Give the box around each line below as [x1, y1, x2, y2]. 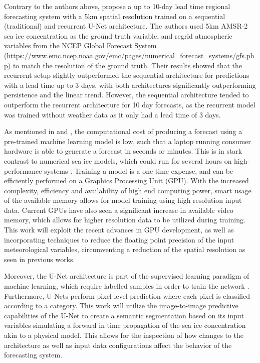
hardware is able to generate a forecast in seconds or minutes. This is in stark [4, 146, 242, 156]
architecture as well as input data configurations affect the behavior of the [4, 339, 232, 350]
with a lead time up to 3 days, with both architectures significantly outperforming [4, 79, 256, 90]
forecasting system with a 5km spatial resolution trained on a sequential [4, 11, 225, 21]
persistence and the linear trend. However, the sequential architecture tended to [4, 89, 249, 100]
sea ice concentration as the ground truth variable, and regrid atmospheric [4, 30, 232, 41]
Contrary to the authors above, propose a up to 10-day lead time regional [4, 1, 230, 11]
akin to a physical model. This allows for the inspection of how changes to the [4, 330, 243, 340]
